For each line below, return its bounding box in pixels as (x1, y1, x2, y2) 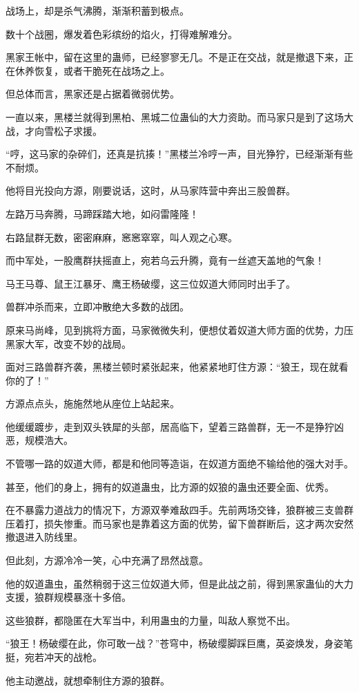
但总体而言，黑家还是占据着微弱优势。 (6, 86, 179, 101)
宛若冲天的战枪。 (24, 650, 102, 664)
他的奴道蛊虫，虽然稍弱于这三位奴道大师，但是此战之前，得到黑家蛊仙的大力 (6, 576, 353, 590)
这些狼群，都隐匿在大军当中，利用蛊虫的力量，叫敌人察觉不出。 (6, 612, 295, 627)
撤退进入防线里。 (6, 530, 83, 544)
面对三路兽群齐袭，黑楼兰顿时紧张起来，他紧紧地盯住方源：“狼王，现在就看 (6, 359, 349, 374)
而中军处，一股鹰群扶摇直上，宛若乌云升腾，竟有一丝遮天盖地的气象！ (6, 253, 324, 268)
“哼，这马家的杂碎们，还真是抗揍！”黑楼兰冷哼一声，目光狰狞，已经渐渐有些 (6, 147, 353, 161)
